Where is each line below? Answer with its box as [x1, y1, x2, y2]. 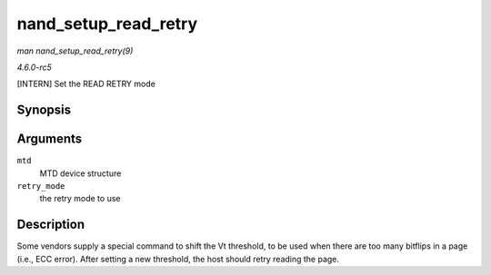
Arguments [16, 132, 83, 147]
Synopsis [16, 103, 72, 118]
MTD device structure [39, 168, 122, 179]
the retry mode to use [39, 193, 121, 204]
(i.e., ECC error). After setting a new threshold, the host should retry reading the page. [16, 253, 340, 264]
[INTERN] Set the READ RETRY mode [16, 78, 156, 90]
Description [16, 217, 85, 232]
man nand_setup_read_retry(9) [16, 45, 134, 56]
